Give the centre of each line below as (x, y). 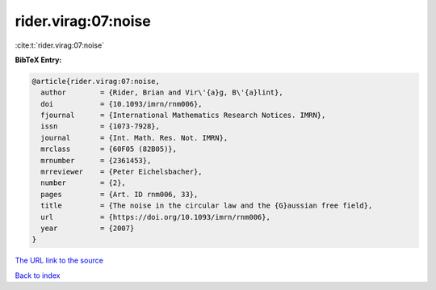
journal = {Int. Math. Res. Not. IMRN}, (134, 138)
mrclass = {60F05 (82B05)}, (109, 149)
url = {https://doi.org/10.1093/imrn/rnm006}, (155, 217)
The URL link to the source (59, 261)
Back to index (38, 275)
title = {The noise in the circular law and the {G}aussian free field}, (207, 206)
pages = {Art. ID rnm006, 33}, (119, 194)
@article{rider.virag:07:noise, (96, 81)
